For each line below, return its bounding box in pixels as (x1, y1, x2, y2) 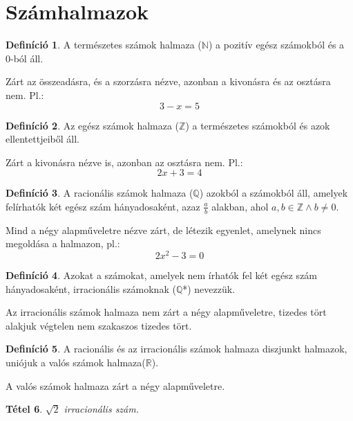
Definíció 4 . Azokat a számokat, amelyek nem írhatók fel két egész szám (6, 267, 318, 282)
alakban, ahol (211, 199, 269, 213)
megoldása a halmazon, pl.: (6, 236, 120, 251)
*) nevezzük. (182, 281, 236, 296)
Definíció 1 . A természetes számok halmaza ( (6, 37, 202, 52)
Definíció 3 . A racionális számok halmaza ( (6, 186, 193, 200)
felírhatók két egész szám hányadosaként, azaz (6, 199, 200, 213)
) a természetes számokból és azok (185, 118, 330, 132)
